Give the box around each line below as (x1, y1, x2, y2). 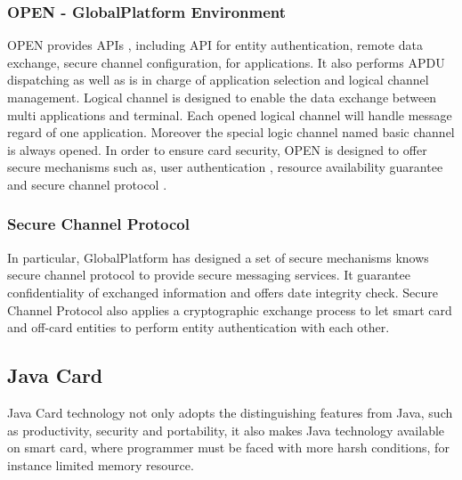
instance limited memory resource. (7, 455, 194, 474)
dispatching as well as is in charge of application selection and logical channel (7, 70, 429, 89)
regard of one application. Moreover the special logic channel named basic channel (7, 123, 455, 142)
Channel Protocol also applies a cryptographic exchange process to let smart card (7, 300, 452, 319)
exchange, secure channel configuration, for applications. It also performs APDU (7, 53, 445, 71)
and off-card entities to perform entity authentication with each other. (7, 318, 390, 337)
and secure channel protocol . (7, 175, 167, 193)
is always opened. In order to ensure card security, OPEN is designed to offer (7, 140, 427, 159)
